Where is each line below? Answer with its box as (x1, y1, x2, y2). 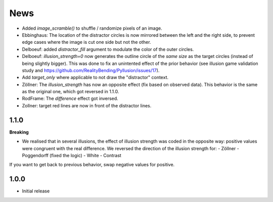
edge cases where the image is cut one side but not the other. (22, 39, 151, 45)
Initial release (22, 188, 50, 194)
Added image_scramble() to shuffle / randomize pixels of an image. (22, 25, 162, 31)
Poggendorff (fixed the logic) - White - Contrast (22, 152, 121, 158)
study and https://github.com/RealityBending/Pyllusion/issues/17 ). (22, 67, 160, 73)
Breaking (9, 129, 29, 135)
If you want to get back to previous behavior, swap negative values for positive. (9, 162, 175, 168)
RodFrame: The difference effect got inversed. (22, 96, 118, 102)
